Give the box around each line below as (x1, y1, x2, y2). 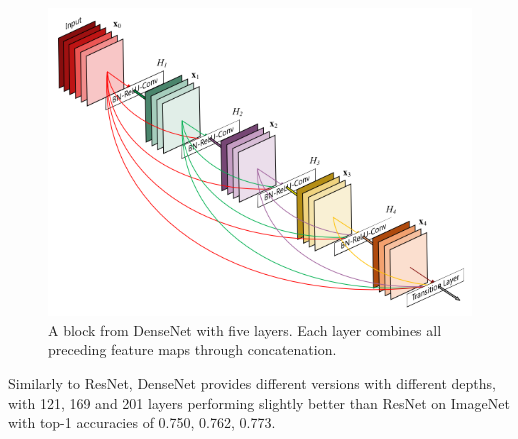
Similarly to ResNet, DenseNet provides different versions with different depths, (8, 373, 496, 394)
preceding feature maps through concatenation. (48, 339, 337, 360)
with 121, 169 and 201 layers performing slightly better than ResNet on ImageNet (8, 392, 510, 413)
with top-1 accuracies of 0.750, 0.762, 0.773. (8, 412, 276, 433)
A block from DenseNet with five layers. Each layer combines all (48, 319, 442, 340)
